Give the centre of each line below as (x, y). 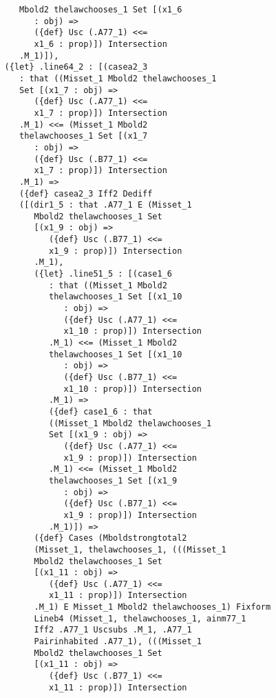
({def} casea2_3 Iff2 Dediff (86, 193)
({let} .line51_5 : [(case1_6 (103, 274)
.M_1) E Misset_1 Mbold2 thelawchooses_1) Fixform (152, 607)
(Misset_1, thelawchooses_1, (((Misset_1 (130, 549)
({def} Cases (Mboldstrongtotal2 (110, 538)
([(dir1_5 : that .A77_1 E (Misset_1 (106, 205)
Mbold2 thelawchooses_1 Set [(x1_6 (101, 10)
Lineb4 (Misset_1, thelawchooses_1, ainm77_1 (140, 618)
